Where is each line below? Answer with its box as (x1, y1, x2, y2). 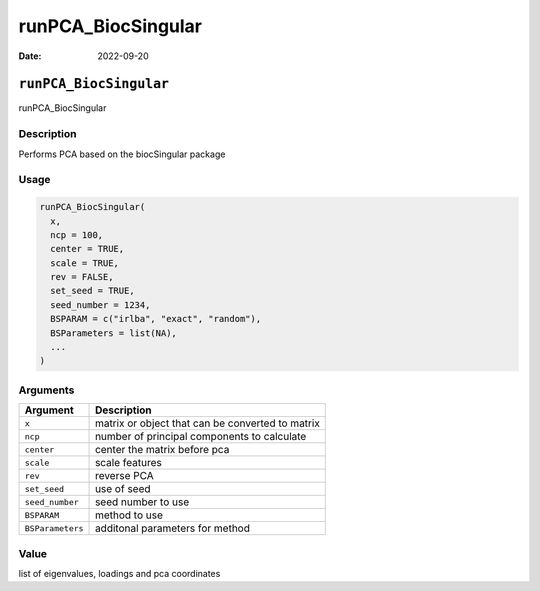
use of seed (95, 482, 151, 496)
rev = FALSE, (50, 271, 114, 283)
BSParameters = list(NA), (50, 327, 177, 339)
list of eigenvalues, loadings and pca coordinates (18, 567, 221, 579)
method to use (95, 508, 164, 522)
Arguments (18, 383, 75, 397)
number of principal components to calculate (95, 430, 307, 444)
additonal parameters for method (95, 521, 250, 535)
